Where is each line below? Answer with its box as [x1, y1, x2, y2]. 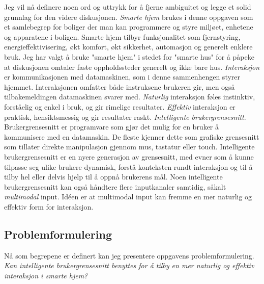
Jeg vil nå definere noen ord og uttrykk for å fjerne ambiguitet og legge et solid [4, 2, 251, 12]
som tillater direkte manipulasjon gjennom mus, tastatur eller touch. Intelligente [4, 141, 255, 152]
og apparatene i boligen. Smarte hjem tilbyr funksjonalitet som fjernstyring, [4, 31, 241, 42]
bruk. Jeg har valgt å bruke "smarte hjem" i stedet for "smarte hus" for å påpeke [4, 51, 254, 62]
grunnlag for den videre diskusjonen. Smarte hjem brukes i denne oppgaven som [4, 11, 253, 22]
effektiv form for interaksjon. [4, 201, 94, 212]
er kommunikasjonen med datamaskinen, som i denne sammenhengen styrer [4, 71, 241, 82]
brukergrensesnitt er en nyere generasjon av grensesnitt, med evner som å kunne [4, 151, 254, 162]
